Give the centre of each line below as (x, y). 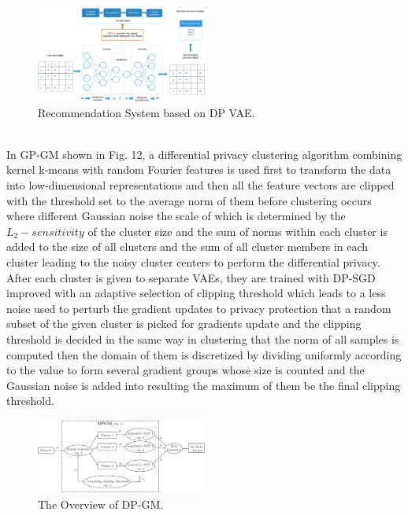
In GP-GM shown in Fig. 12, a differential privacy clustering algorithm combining (204, 154)
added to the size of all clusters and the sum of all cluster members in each (187, 246)
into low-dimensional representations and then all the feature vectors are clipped (200, 185)
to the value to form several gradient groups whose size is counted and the (185, 370)
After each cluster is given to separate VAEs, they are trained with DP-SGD (191, 277)
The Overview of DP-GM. (101, 504)
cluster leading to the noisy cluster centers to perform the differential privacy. (193, 262)
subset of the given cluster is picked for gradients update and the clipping (184, 324)
